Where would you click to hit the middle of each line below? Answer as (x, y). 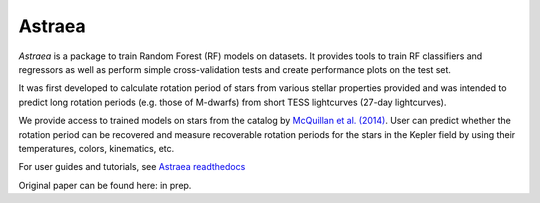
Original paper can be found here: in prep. (105, 185)
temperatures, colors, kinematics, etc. (96, 148)
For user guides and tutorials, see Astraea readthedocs (132, 167)
